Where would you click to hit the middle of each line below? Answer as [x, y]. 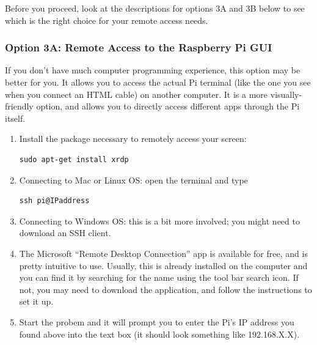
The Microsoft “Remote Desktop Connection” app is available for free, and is [163, 253]
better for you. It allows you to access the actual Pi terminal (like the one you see [158, 82]
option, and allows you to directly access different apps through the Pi [168, 106]
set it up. [36, 301]
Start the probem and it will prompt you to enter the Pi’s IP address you [157, 321]
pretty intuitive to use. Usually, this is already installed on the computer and [163, 265]
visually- [286, 94]
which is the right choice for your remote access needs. [107, 20]
